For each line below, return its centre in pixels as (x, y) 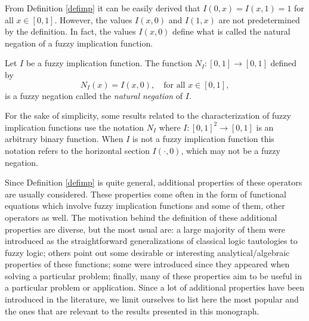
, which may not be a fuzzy (231, 150)
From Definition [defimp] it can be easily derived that (103, 8)
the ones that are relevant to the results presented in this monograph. (132, 311)
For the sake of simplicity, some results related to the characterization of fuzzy (148, 115)
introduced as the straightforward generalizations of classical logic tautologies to (151, 241)
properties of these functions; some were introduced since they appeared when (147, 264)
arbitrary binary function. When (64, 139)
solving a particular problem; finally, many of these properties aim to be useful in (153, 275)
